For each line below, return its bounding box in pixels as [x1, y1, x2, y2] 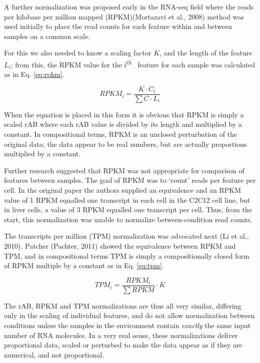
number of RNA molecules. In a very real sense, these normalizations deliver [4, 330, 238, 340]
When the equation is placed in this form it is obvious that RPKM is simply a [4, 109, 244, 119]
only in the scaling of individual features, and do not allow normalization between [4, 310, 255, 321]
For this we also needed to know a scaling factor [4, 47, 151, 58]
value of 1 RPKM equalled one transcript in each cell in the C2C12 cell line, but [4, 194, 250, 205]
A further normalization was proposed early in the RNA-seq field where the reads [4, 1, 254, 11]
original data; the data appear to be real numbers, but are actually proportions [4, 138, 247, 149]
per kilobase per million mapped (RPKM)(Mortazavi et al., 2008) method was [4, 11, 244, 21]
